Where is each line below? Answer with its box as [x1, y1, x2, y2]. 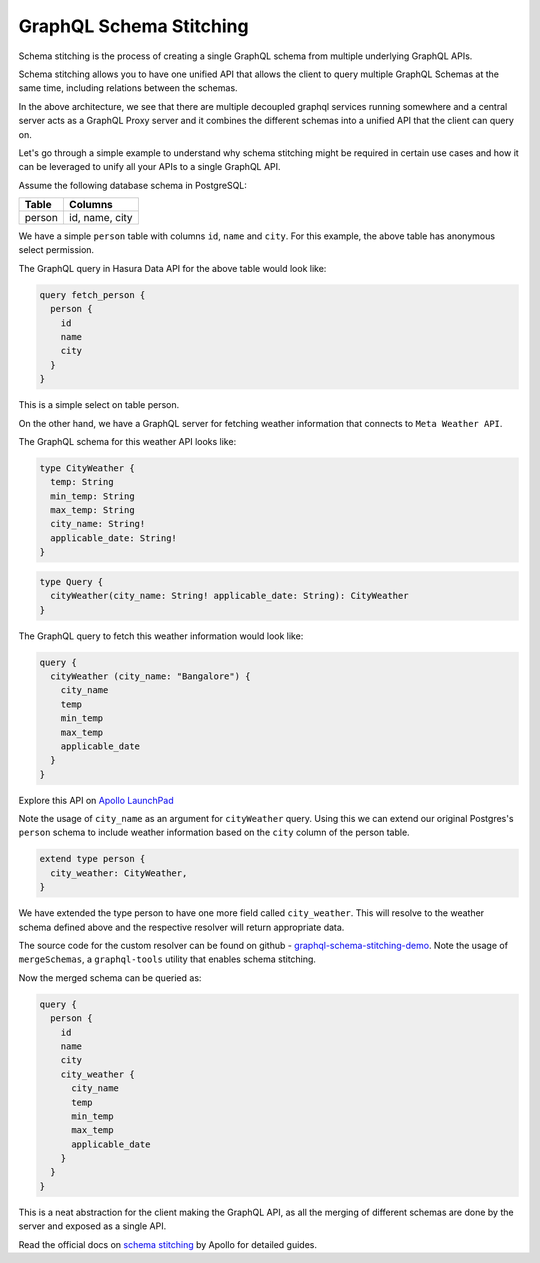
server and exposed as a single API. [18, 1220, 167, 1232]
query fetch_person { [39, 289, 146, 300]
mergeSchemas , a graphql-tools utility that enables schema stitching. [18, 953, 317, 965]
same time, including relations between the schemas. [18, 82, 239, 94]
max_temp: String [50, 505, 135, 516]
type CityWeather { [39, 462, 135, 474]
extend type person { [39, 853, 146, 865]
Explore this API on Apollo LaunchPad [18, 794, 174, 806]
